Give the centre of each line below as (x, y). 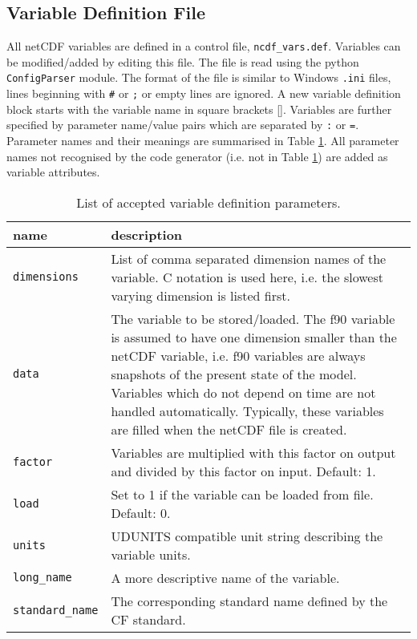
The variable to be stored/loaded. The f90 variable (253, 318)
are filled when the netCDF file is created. (229, 429)
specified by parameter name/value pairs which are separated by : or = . (183, 125)
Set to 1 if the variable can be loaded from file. (242, 494)
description (147, 234)
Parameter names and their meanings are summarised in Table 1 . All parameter (203, 141)
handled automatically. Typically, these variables (247, 410)
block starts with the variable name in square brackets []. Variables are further (199, 109)
